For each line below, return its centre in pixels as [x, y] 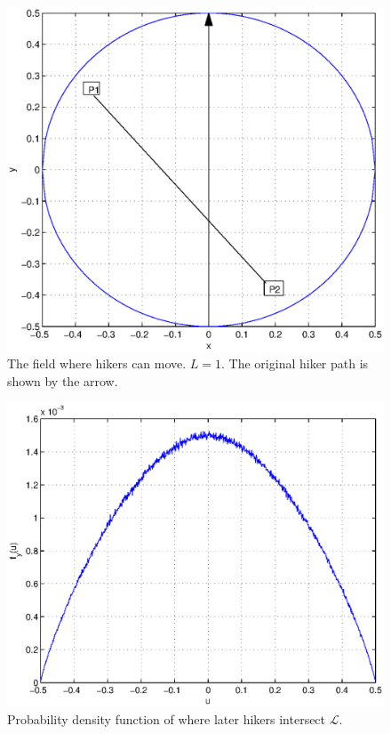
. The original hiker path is [295, 363]
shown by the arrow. [63, 380]
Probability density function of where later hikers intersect [167, 718]
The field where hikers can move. [97, 363]
